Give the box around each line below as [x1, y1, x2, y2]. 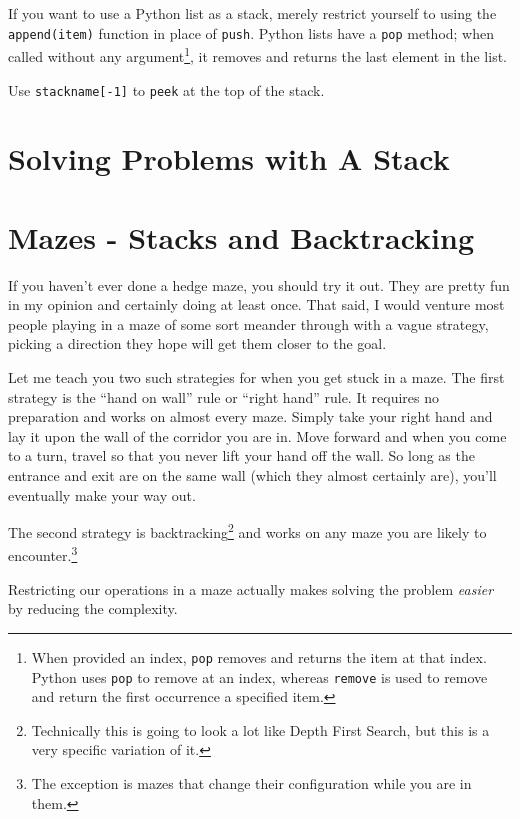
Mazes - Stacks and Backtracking [8, 216, 474, 257]
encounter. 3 [8, 542, 78, 566]
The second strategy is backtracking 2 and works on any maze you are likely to [8, 519, 487, 542]
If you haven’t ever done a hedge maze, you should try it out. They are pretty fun [8, 274, 510, 295]
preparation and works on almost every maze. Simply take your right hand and [8, 406, 493, 427]
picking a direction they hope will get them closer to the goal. [8, 333, 387, 354]
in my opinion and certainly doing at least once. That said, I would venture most [8, 294, 505, 315]
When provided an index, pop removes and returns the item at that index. [31, 646, 487, 667]
